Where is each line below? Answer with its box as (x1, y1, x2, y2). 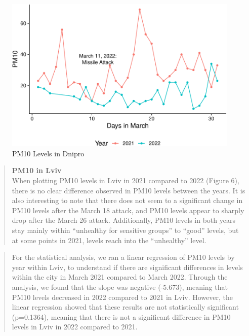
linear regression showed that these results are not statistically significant (12, 301, 239, 312)
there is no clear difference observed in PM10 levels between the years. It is (12, 185, 245, 195)
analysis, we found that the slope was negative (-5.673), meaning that (12, 282, 228, 292)
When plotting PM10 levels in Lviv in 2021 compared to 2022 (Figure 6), (12, 175, 239, 186)
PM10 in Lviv (12, 165, 62, 176)
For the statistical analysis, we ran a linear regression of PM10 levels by (12, 252, 235, 262)
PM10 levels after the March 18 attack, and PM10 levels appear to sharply (12, 205, 244, 215)
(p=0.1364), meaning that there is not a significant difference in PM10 (12, 311, 231, 322)
